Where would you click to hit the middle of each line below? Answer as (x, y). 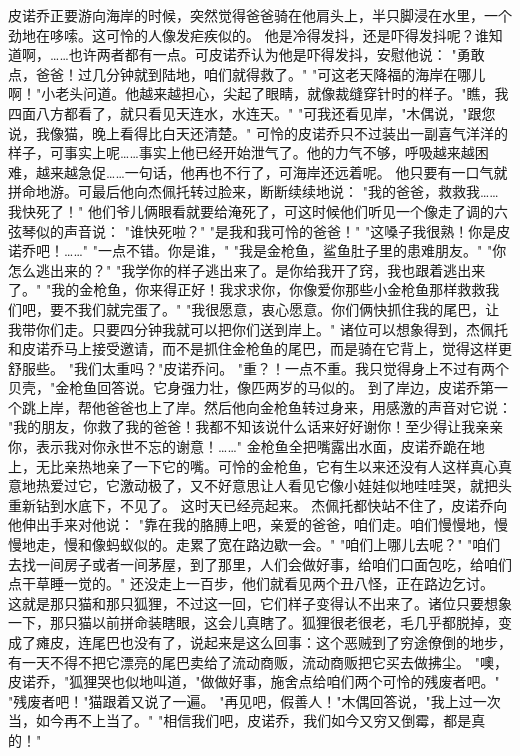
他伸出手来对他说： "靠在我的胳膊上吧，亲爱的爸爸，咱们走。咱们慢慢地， (251, 524)
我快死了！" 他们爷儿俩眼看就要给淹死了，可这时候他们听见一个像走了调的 (251, 210)
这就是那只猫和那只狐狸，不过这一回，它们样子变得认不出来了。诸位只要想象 (260, 602)
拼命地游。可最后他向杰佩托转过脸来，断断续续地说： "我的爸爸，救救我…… (253, 191)
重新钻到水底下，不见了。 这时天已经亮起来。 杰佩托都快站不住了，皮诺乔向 (258, 504)
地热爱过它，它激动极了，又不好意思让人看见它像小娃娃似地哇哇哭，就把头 (266, 485)
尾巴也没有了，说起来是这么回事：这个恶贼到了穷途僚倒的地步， (301, 642)
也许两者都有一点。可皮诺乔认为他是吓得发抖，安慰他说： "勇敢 (276, 54)
